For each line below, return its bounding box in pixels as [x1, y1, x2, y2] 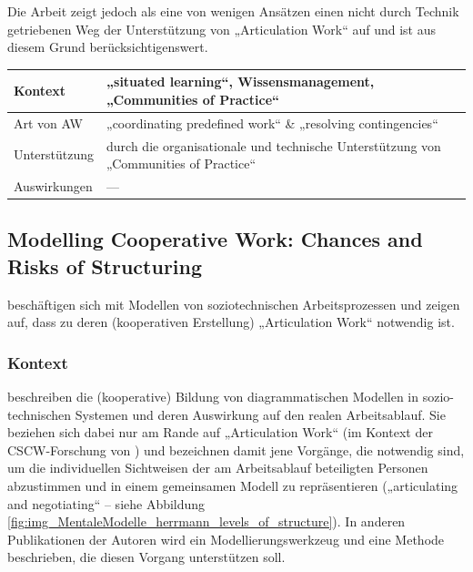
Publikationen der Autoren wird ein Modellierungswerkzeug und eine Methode [7, 529, 445, 548]
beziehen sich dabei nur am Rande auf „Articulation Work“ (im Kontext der [7, 423, 433, 442]
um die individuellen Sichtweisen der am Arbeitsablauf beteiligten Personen [7, 458, 428, 477]
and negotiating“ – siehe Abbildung [7, 494, 206, 513]
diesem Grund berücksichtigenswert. [7, 37, 208, 56]
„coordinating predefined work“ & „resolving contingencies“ [106, 113, 438, 132]
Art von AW [14, 113, 83, 132]
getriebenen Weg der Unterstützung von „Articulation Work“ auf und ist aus [7, 19, 437, 38]
